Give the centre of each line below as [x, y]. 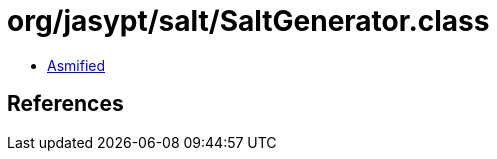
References [65, 104]
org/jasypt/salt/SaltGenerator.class [248, 21]
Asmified [76, 65]
